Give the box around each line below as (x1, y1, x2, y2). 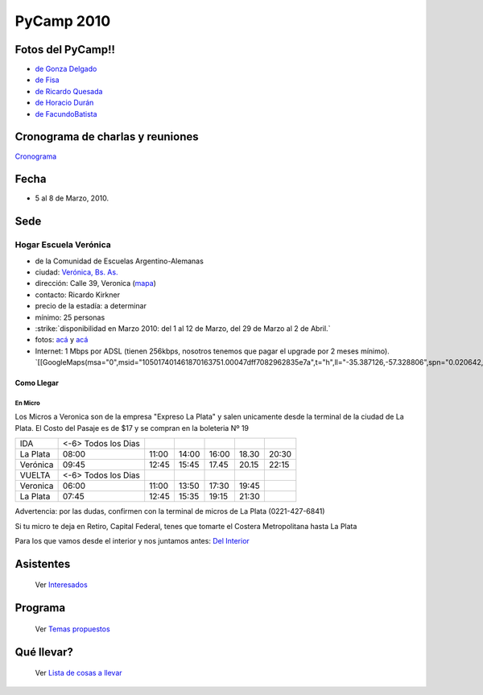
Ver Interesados (35, 580, 88, 590)
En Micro (14, 399, 40, 407)
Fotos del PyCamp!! (14, 43, 116, 56)
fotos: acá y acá (35, 335, 89, 345)
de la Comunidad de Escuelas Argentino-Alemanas (35, 256, 204, 266)
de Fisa (35, 75, 60, 85)
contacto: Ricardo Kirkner (35, 290, 121, 300)
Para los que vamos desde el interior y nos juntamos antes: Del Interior (14, 536, 250, 546)
